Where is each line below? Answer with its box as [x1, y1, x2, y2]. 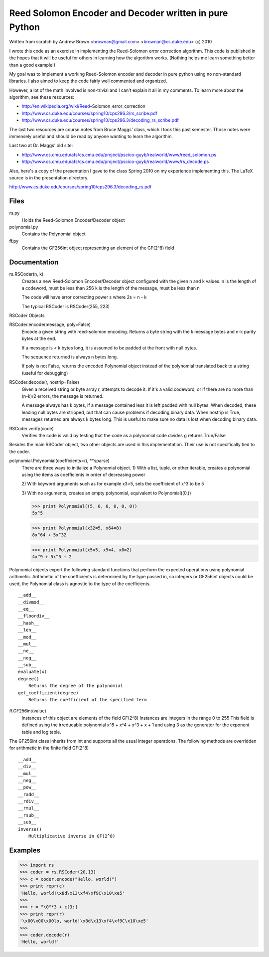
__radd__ [18, 792, 39, 797]
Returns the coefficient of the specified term [28, 697, 147, 703]
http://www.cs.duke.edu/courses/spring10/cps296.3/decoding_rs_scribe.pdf [21, 117, 179, 123]
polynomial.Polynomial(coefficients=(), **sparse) [9, 458, 110, 464]
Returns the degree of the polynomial [28, 683, 124, 689]
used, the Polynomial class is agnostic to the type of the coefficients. [9, 581, 151, 587]
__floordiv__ [18, 613, 50, 619]
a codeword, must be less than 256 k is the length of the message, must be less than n [21, 285, 200, 291]
